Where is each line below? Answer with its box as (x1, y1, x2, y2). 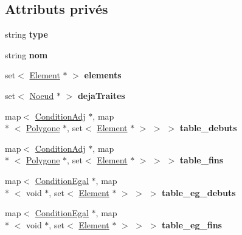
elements (84, 69, 122, 81)
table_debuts (179, 121, 237, 134)
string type (5, 28, 48, 41)
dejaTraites (77, 89, 125, 101)
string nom (5, 48, 48, 61)
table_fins (179, 154, 224, 166)
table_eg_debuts (162, 186, 236, 199)
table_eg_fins (162, 218, 222, 231)
